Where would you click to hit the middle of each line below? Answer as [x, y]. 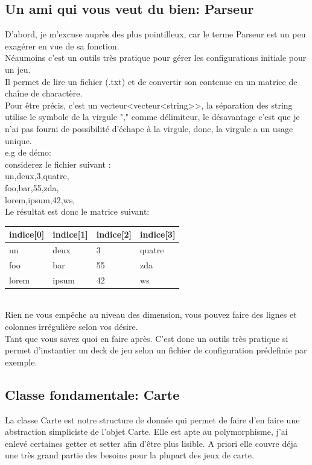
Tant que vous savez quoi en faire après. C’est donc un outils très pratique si [147, 338]
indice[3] [158, 234]
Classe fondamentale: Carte [92, 394]
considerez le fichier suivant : [58, 164]
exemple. [21, 362]
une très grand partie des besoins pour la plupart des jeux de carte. [129, 455]
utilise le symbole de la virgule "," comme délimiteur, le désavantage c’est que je [152, 117]
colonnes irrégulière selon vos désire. [72, 327]
